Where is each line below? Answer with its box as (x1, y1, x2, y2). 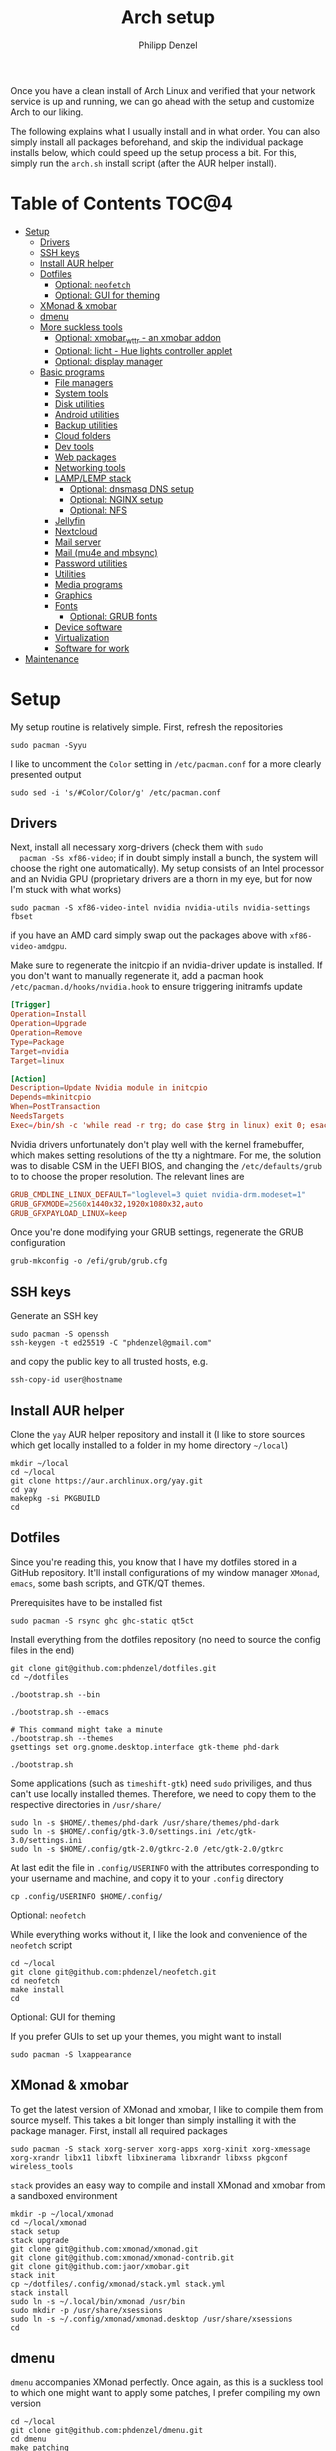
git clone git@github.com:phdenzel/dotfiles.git (10, 1663, 217, 1673)
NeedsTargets (10, 1111, 65, 1121)
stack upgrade (10, 2235, 70, 2245)
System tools (54, 387, 109, 399)
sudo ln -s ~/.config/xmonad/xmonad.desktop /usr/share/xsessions (10, 2314, 293, 2324)
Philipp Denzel (138, 39, 198, 51)
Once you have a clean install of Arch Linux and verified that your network (10, 84, 316, 96)
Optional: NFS (69, 504, 128, 516)
